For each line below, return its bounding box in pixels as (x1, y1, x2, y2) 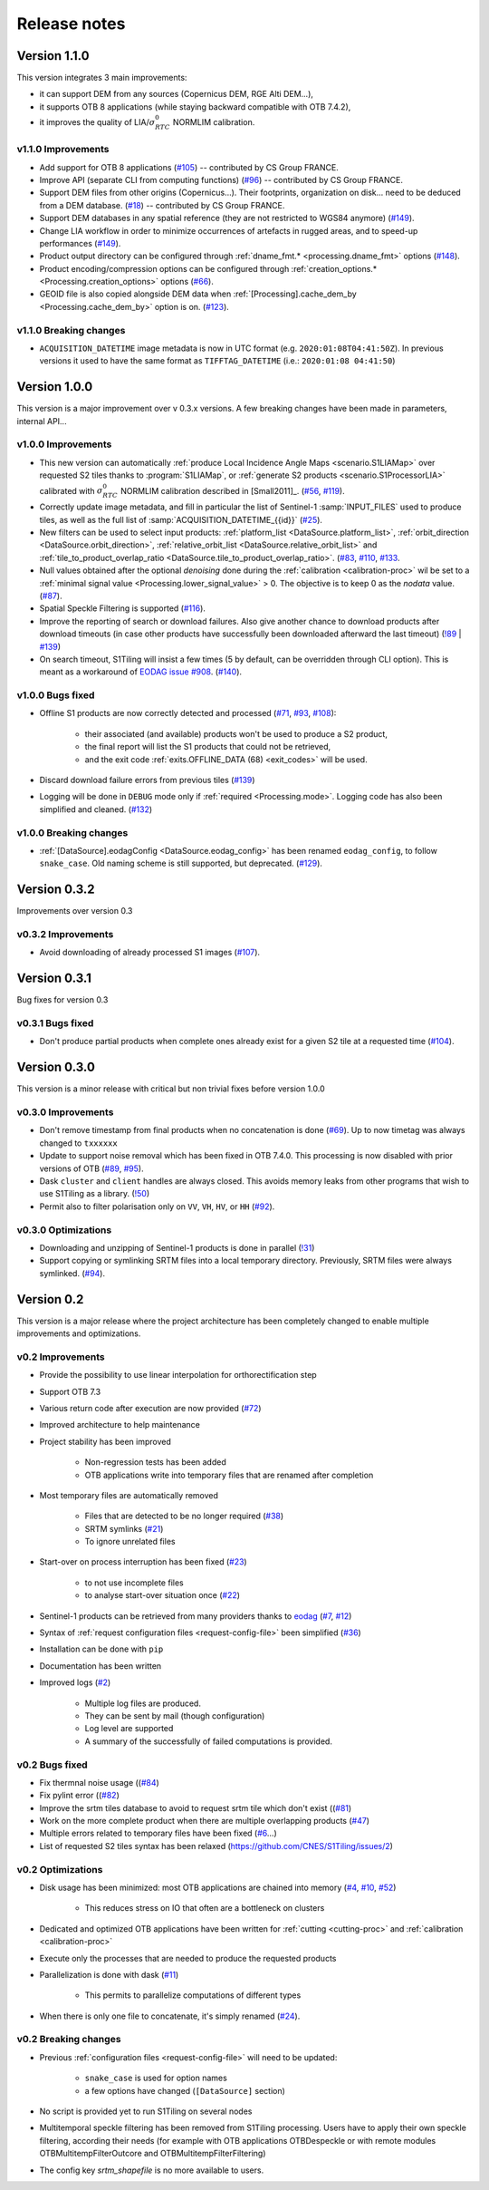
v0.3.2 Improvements (16, 927, 114, 940)
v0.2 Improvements (16, 1351, 105, 1363)
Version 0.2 (16, 1292, 84, 1307)
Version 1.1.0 (16, 48, 90, 63)
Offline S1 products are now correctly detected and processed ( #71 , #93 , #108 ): (39, 708, 337, 719)
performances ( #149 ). (39, 237, 121, 248)
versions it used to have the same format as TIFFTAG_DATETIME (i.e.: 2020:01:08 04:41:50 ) (39, 355, 396, 366)
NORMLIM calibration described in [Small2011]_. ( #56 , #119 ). (120, 485, 345, 496)
